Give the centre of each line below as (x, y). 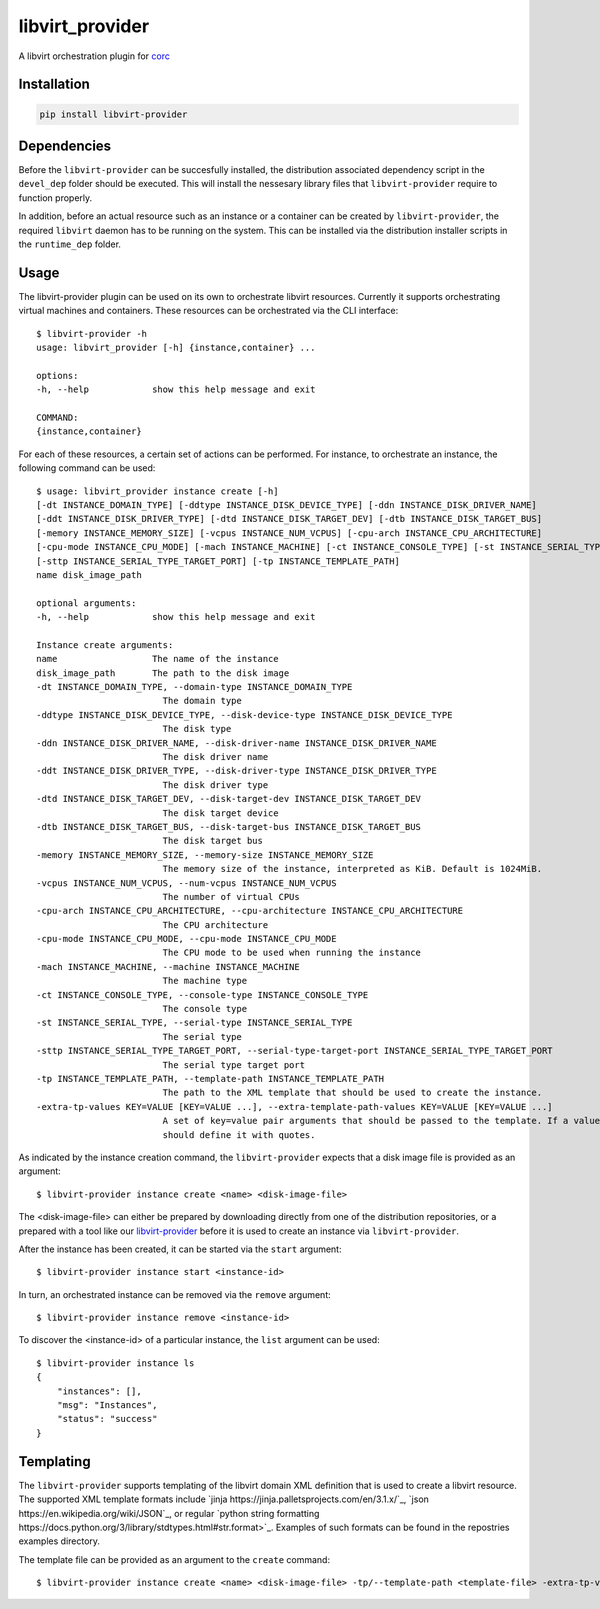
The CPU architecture (215, 924)
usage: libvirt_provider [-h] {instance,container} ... (176, 348)
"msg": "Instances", (107, 1405)
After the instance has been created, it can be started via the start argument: (180, 1249)
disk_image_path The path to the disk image (163, 673)
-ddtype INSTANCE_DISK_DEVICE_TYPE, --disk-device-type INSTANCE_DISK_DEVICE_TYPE (244, 714)
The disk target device (220, 813)
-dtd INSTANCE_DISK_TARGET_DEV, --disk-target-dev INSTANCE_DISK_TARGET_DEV (229, 799)
